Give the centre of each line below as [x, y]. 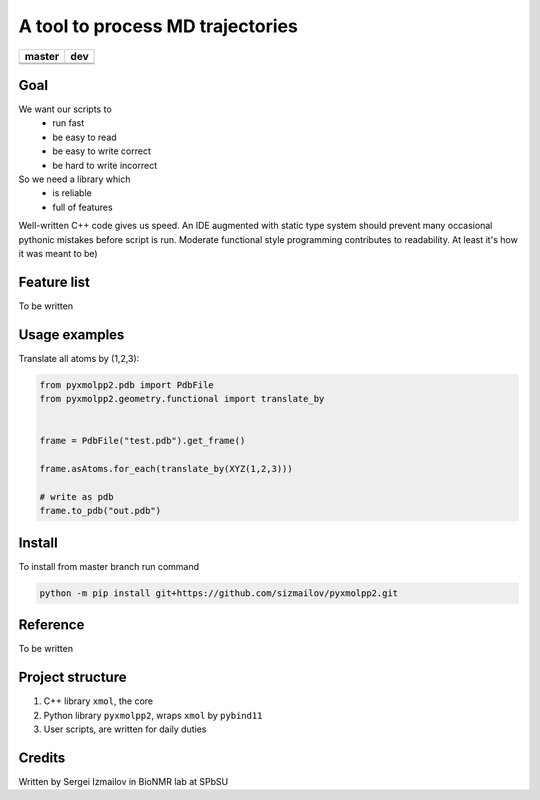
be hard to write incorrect [105, 165]
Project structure [72, 677]
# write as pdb [76, 496]
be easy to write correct [102, 151]
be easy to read [84, 137]
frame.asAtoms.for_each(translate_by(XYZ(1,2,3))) [166, 469]
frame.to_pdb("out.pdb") [100, 511]
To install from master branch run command [109, 566]
